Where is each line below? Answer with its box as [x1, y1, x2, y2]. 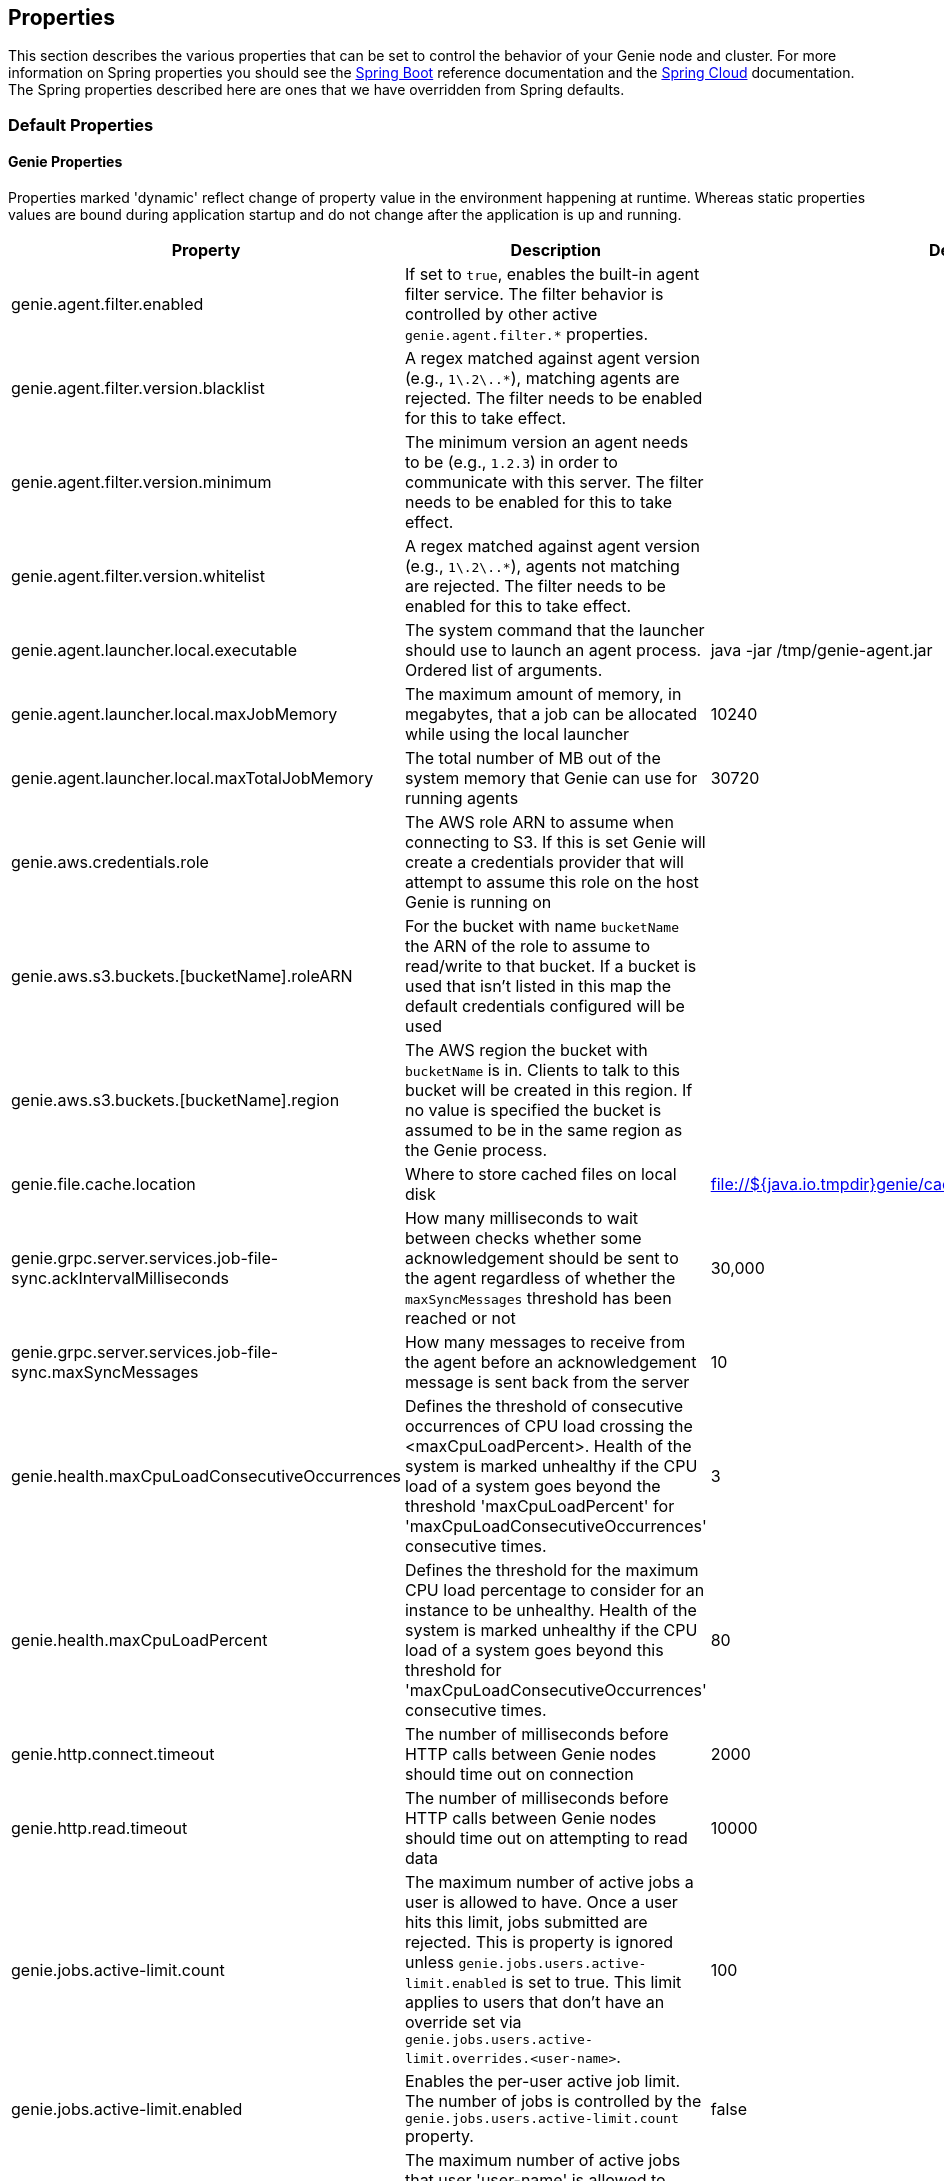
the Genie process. [404, 1140, 547, 1161]
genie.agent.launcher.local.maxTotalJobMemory [11, 768, 374, 789]
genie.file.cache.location [11, 1174, 196, 1195]
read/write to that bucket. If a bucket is [404, 956, 697, 977]
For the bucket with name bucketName [404, 916, 679, 937]
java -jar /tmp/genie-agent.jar [710, 640, 933, 661]
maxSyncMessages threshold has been [404, 1288, 672, 1309]
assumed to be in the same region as [404, 1120, 683, 1141]
